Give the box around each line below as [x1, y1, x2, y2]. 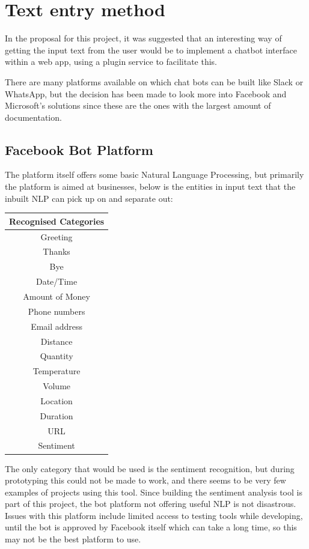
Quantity [40, 350, 73, 362]
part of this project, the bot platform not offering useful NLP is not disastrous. [5, 497, 296, 510]
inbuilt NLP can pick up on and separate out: [5, 192, 173, 204]
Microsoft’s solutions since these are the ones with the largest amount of [5, 99, 271, 112]
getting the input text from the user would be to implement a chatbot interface [5, 43, 297, 56]
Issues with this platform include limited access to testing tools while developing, [5, 509, 303, 521]
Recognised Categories [9, 214, 105, 227]
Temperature [32, 365, 81, 377]
